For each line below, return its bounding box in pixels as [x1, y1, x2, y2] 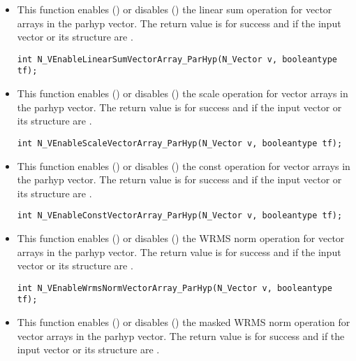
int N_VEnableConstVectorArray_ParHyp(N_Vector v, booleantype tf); [17, 211, 343, 221]
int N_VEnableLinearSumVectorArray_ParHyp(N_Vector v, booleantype [17, 54, 337, 64]
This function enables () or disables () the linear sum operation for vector [17, 2, 332, 16]
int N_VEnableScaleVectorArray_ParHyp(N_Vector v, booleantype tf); [17, 138, 343, 148]
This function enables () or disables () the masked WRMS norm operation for [17, 315, 350, 330]
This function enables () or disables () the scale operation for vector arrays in [17, 86, 348, 101]
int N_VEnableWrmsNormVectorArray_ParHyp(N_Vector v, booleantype [17, 283, 332, 293]
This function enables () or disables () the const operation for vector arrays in [17, 158, 350, 173]
